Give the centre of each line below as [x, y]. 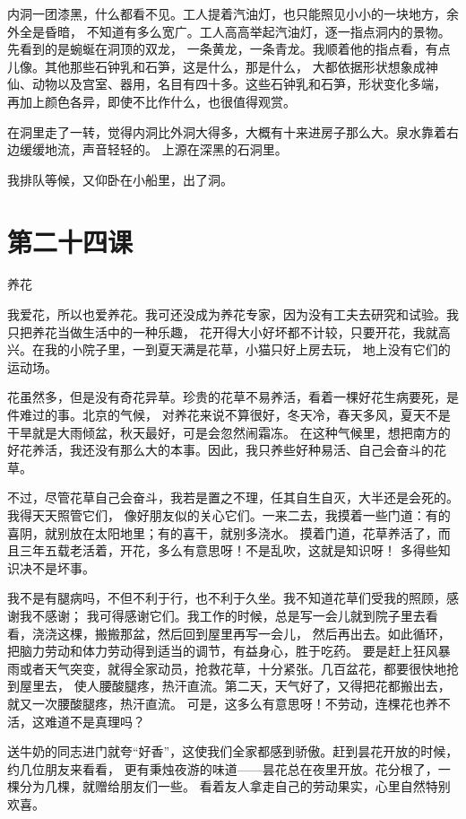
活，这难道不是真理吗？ [76, 721]
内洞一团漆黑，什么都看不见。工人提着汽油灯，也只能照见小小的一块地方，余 [233, 13]
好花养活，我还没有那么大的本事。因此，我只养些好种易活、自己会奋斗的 [220, 450]
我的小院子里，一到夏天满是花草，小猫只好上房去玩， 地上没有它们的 [247, 349]
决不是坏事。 [57, 567]
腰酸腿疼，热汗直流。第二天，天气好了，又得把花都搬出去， [275, 686]
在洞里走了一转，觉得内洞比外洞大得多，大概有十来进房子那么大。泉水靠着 [227, 131]
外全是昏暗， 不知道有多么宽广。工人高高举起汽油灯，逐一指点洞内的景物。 [229, 31]
